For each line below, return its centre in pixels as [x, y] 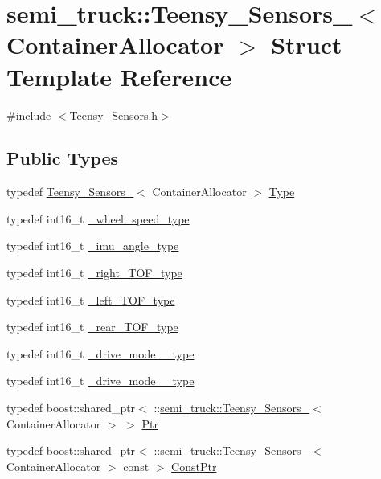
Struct [307, 45]
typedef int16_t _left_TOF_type [91, 299]
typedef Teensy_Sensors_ [70, 192]
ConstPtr [194, 466]
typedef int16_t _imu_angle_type [93, 246]
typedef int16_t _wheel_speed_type [98, 218]
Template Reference [119, 76]
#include [29, 115]
